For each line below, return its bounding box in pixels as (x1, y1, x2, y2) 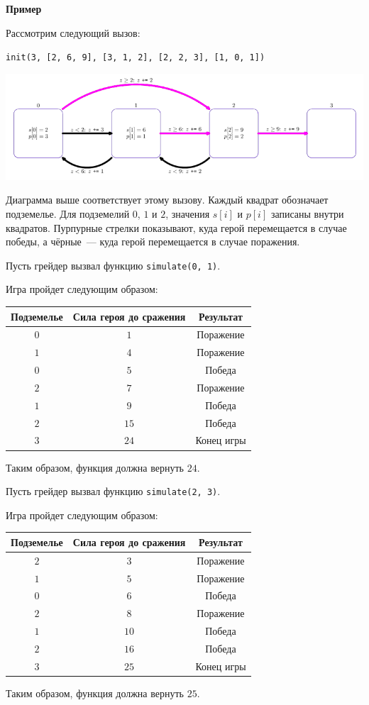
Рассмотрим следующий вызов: (6, 25, 141, 40)
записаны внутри (270, 206, 344, 221)
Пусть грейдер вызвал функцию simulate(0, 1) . (6, 257, 221, 272)
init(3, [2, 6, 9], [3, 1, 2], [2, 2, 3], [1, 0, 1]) (6, 52, 265, 63)
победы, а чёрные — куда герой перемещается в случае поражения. (6, 234, 300, 249)
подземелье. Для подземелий (6, 206, 130, 221)
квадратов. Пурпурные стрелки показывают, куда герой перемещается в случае (6, 220, 347, 235)
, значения (165, 206, 210, 221)
